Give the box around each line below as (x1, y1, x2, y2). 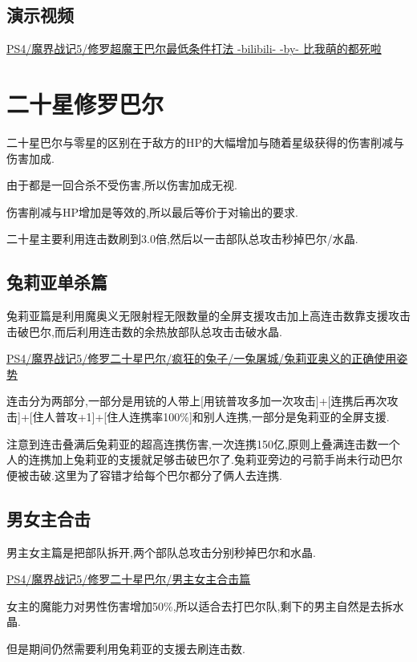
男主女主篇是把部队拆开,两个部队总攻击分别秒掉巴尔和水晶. (6, 543, 316, 560)
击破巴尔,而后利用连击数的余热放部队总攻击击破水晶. (6, 323, 282, 339)
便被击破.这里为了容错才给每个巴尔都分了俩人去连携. (6, 466, 282, 483)
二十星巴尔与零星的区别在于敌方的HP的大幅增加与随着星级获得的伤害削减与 (6, 133, 405, 150)
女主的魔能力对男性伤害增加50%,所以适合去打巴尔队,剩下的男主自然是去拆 (6, 597, 393, 614)
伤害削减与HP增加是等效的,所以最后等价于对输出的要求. (6, 203, 298, 220)
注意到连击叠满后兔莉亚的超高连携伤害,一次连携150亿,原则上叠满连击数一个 (6, 435, 400, 452)
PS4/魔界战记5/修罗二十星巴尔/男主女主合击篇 (6, 571, 251, 587)
